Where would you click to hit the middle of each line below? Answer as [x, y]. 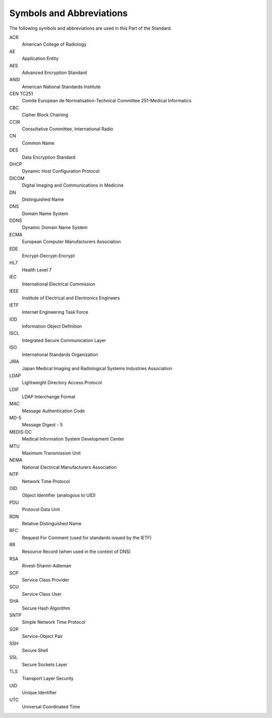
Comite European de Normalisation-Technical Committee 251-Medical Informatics [107, 101]
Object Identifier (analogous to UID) [59, 495]
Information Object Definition [52, 326]
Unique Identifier [39, 693]
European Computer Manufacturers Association [71, 242]
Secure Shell [35, 650]
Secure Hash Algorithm [46, 608]
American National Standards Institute [61, 87]
